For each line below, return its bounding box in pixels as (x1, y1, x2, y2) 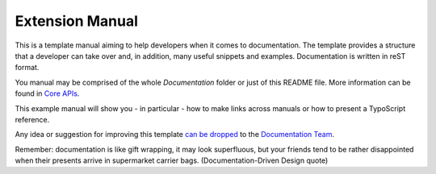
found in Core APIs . (15, 89, 80, 98)
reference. (15, 114, 50, 124)
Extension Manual (15, 12, 139, 30)
